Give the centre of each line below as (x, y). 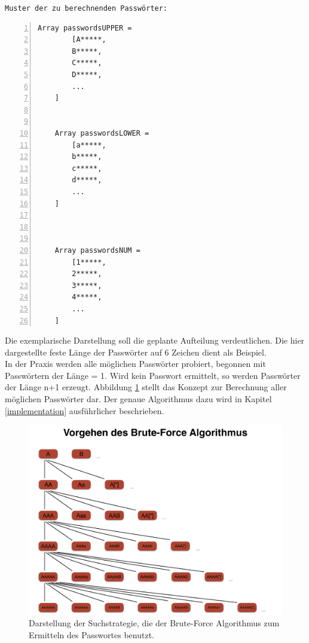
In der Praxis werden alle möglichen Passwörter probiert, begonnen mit (135, 364)
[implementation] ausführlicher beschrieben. (85, 410)
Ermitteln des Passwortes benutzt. (91, 635)
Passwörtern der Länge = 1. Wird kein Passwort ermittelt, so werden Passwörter (153, 375)
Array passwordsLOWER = (102, 133)
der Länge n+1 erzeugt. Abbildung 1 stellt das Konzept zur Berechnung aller (146, 387)
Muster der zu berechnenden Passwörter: (86, 8)
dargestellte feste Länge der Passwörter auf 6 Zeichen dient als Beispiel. (136, 352)
